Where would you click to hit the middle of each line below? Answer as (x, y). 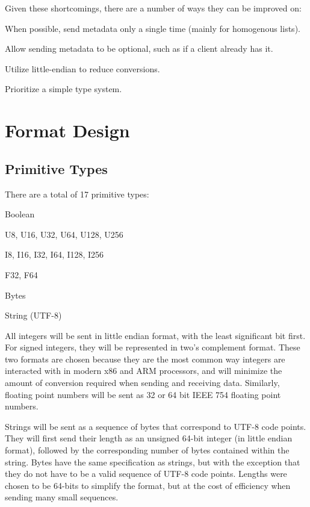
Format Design (67, 130)
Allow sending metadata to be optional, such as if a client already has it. (139, 48)
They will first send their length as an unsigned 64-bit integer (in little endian (149, 438)
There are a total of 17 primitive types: (77, 194)
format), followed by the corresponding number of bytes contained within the (147, 450)
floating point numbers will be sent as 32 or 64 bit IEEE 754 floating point (143, 394)
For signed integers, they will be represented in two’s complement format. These (153, 347)
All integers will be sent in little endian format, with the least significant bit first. (155, 335)
